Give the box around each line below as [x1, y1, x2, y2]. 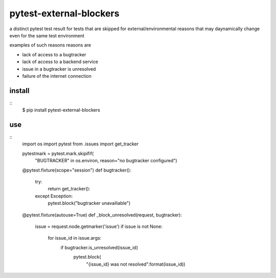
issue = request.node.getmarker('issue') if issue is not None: [35, 223, 163, 229]
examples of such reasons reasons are [9, 42, 91, 48]
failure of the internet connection [22, 73, 91, 79]
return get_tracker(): [48, 186, 90, 192]
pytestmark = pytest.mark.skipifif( [22, 150, 94, 156]
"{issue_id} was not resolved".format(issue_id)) [86, 261, 186, 267]
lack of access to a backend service [22, 59, 99, 65]
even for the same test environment [9, 32, 84, 38]
